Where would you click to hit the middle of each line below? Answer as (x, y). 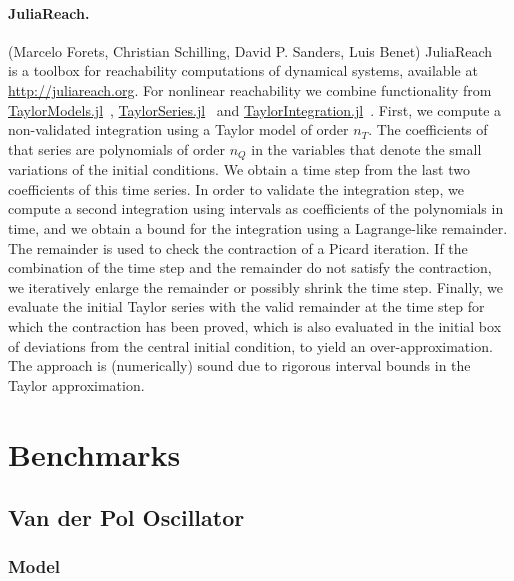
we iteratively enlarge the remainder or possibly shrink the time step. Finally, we (256, 286)
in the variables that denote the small (366, 148)
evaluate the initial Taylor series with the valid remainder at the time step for (246, 306)
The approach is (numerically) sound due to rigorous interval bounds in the (239, 365)
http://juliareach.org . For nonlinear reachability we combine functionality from (250, 89)
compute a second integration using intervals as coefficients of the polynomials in (256, 208)
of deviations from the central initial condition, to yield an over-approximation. (250, 345)
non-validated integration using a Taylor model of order (178, 129)
